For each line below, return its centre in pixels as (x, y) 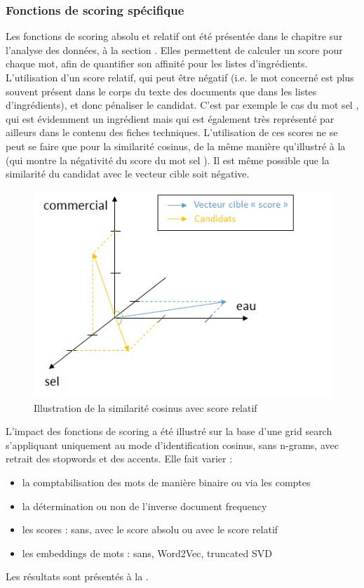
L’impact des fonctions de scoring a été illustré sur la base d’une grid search (169, 431)
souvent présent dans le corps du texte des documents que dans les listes (161, 91)
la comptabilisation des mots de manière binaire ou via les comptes (166, 482)
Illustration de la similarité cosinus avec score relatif (146, 407)
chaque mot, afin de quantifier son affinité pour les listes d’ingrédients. (157, 64)
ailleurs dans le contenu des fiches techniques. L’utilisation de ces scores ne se (172, 132)
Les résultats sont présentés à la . (77, 576)
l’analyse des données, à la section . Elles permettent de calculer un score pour (174, 49)
